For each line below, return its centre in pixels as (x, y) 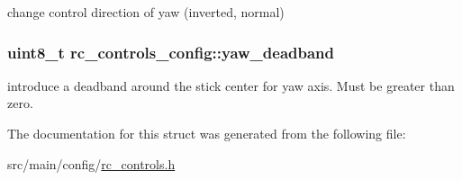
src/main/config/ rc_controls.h (91, 163)
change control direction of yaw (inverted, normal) (146, 12)
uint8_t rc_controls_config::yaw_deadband (171, 52)
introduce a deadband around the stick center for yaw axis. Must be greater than (231, 85)
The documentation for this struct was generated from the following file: (207, 133)
